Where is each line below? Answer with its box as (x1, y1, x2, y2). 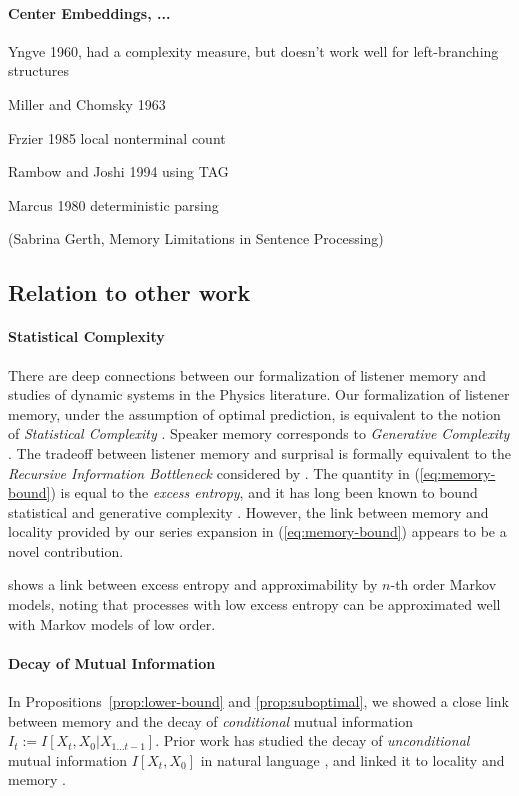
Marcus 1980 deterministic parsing (8, 194, 219, 215)
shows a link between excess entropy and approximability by (8, 574, 378, 595)
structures (8, 60, 69, 81)
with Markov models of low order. (8, 613, 216, 634)
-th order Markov (390, 574, 497, 595)
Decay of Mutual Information (8, 652, 216, 673)
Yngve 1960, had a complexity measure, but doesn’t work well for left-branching (8, 40, 499, 61)
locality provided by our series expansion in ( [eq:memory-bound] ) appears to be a (8, 521, 507, 542)
